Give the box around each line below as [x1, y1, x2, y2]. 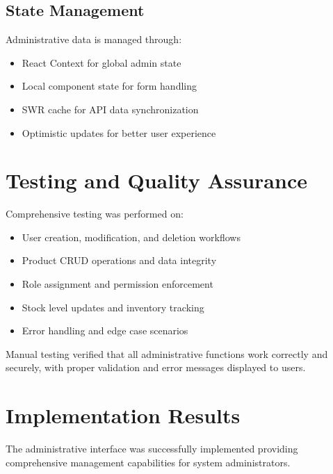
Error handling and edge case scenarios [22, 323, 188, 338]
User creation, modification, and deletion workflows [22, 229, 241, 244]
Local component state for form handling [22, 79, 197, 93]
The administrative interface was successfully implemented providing [6, 441, 298, 456]
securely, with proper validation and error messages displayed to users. [6, 360, 306, 375]
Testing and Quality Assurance [6, 166, 307, 195]
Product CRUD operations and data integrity [22, 253, 217, 268]
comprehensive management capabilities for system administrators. [6, 455, 291, 469]
